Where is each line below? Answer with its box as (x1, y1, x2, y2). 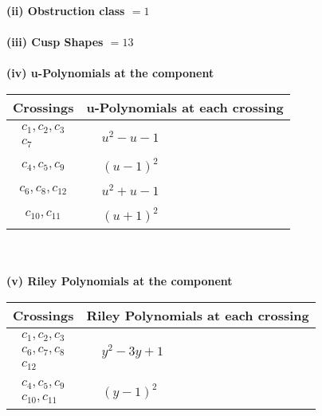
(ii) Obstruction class (6, 2, 125, 18)
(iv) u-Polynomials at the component (6, 65, 214, 81)
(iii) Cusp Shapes (6, 33, 104, 50)
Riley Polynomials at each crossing (86, 305, 309, 324)
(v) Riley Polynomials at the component (6, 273, 233, 289)
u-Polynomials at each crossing (86, 97, 284, 116)
